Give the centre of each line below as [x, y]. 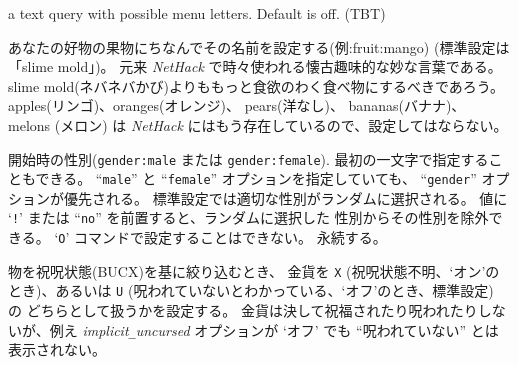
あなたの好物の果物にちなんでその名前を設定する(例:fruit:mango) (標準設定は [259, 46]
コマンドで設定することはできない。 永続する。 [230, 237]
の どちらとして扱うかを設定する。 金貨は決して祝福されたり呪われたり [243, 310]
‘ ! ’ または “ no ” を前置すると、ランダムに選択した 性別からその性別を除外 [248, 217]
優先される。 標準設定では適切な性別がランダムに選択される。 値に [285, 197]
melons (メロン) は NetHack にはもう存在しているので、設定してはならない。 [258, 124]
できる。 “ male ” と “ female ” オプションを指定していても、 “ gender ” [256, 178]
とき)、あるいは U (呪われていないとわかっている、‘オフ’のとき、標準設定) [251, 290]
